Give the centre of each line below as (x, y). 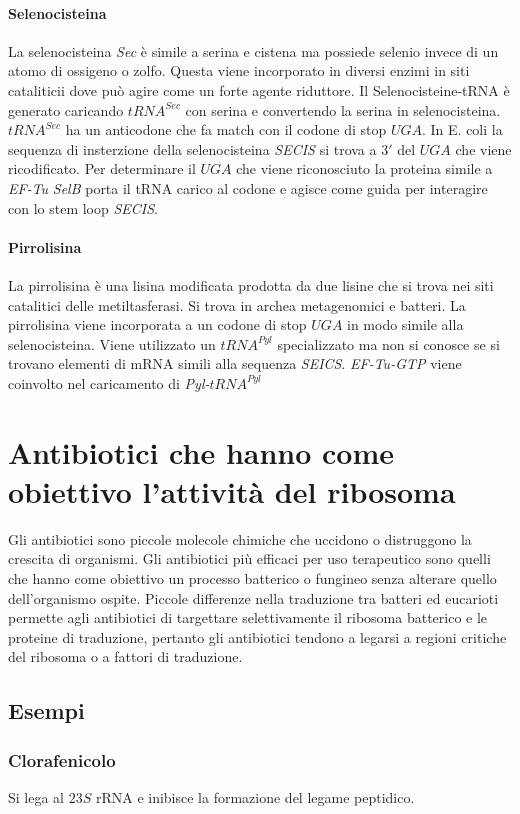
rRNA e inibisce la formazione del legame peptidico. (255, 796)
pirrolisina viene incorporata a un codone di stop (157, 324)
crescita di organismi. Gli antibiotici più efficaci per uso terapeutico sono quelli (249, 558)
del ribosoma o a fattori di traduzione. (125, 656)
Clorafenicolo (62, 759)
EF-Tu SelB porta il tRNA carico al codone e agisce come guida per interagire (248, 187)
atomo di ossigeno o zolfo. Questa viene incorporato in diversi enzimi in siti (239, 70)
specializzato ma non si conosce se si (388, 343)
